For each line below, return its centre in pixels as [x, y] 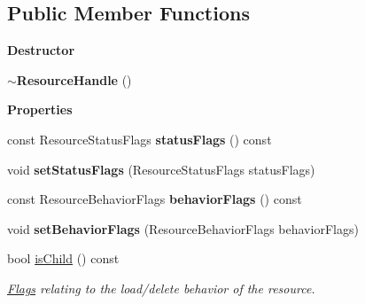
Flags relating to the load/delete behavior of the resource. [161, 288]
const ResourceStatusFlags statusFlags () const [140, 139]
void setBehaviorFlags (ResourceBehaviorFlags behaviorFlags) [183, 228]
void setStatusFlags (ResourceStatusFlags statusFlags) [161, 169]
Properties [40, 109]
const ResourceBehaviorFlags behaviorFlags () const [155, 199]
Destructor [41, 50]
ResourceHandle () [74, 79]
